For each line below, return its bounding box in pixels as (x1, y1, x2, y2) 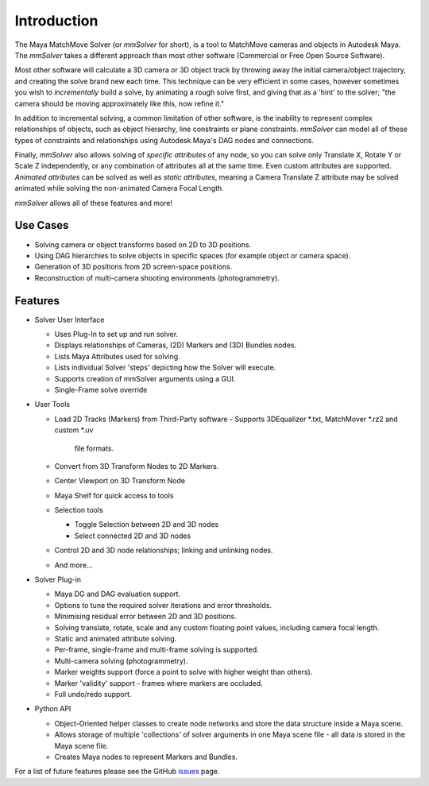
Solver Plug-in (34, 575, 82, 584)
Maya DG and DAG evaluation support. (54, 589, 181, 599)
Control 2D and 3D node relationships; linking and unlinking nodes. (54, 545, 273, 556)
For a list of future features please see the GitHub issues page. (14, 767, 220, 776)
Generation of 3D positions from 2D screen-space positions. (34, 262, 233, 272)
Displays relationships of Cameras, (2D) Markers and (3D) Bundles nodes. (54, 340, 297, 350)
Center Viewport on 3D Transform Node (54, 476, 186, 486)
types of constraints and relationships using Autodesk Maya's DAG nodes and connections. (14, 135, 314, 145)
